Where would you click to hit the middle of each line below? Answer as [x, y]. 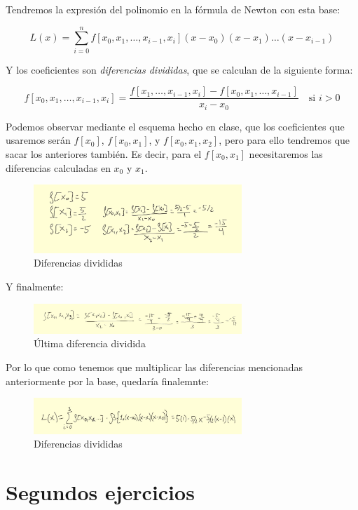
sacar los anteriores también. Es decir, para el [104, 154]
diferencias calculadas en [58, 167]
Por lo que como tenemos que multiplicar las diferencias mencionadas [154, 367]
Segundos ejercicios [100, 491]
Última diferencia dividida [90, 343]
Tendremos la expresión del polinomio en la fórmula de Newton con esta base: [173, 9]
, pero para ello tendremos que [284, 140]
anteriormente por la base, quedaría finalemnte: [107, 381]
